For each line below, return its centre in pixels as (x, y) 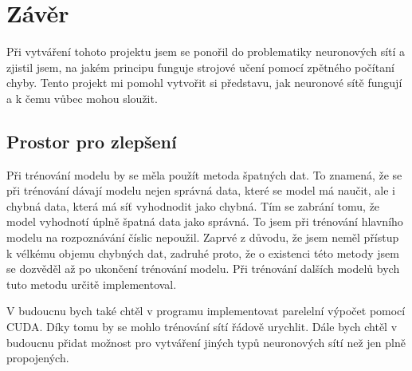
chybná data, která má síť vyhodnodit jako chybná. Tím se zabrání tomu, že (193, 205)
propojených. (38, 358)
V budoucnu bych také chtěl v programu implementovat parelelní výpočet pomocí (206, 311)
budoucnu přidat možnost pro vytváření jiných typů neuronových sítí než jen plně (206, 342)
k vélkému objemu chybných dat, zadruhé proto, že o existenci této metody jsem (203, 253)
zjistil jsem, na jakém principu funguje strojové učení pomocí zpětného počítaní (200, 67)
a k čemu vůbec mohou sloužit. (82, 98)
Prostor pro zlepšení (92, 141)
